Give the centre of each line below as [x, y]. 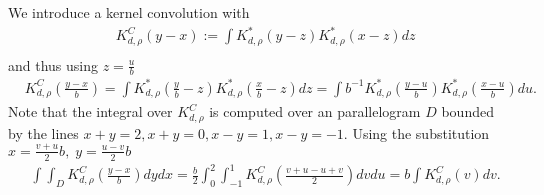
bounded [467, 111]
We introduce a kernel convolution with [129, 12]
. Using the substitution [416, 132]
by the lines [43, 132]
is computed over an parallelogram [315, 111]
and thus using [53, 64]
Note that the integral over [90, 111]
